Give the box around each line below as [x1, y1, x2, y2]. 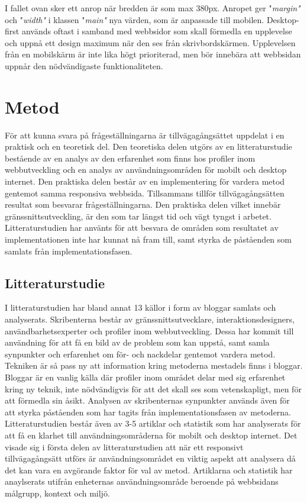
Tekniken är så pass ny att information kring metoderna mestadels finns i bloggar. [5, 359, 303, 372]
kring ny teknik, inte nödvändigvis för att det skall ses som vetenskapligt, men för [5, 382, 302, 395]
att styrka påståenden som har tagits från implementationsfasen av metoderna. [5, 405, 292, 418]
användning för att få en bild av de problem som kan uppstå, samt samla [5, 336, 270, 349]
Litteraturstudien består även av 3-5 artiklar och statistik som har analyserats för [5, 417, 301, 430]
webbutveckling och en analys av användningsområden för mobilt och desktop [5, 163, 287, 176]
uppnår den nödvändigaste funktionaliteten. [5, 59, 163, 72]
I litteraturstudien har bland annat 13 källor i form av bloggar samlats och [5, 301, 276, 314]
